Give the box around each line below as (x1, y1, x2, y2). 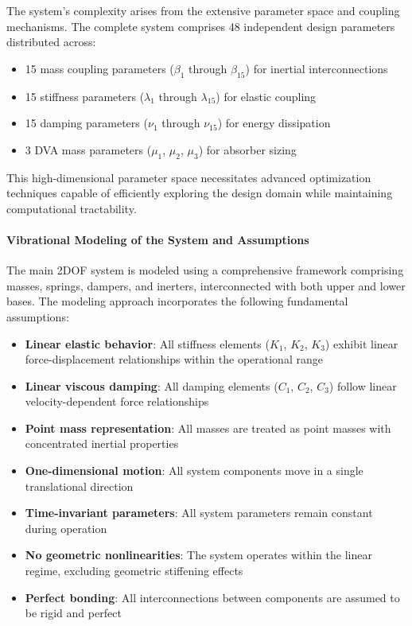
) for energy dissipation (217, 115, 331, 131)
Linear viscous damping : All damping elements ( (25, 377, 278, 394)
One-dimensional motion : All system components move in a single (25, 462, 363, 479)
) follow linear (328, 377, 397, 394)
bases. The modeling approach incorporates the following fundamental (6, 293, 348, 309)
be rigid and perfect (25, 605, 122, 621)
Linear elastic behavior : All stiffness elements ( (25, 335, 270, 352)
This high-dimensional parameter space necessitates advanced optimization (6, 169, 371, 185)
